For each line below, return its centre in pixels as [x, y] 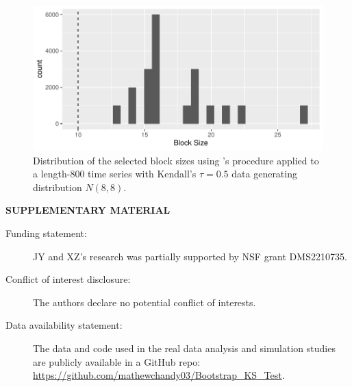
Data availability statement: [64, 325]
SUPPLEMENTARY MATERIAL [88, 210]
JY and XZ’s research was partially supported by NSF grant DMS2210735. [190, 256]
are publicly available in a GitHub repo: [117, 361]
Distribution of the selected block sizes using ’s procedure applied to [176, 160]
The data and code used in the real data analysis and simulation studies [184, 348]
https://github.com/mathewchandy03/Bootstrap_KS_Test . [159, 375]
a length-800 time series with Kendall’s [115, 174]
